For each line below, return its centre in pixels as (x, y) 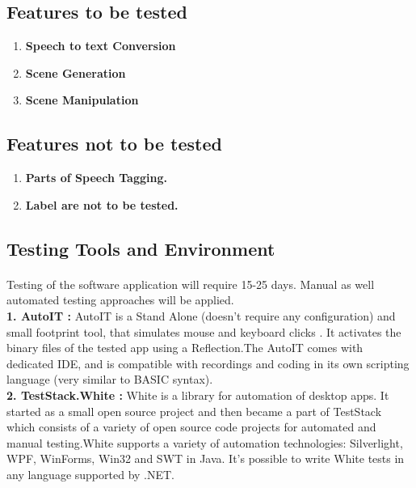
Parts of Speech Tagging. (96, 178)
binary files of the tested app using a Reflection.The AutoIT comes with (185, 348)
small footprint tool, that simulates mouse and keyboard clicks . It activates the (204, 331)
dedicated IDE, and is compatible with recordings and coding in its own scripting (208, 363)
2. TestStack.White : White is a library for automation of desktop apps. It (198, 395)
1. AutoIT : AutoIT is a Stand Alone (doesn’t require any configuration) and (201, 315)
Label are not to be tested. (102, 204)
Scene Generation (76, 72)
